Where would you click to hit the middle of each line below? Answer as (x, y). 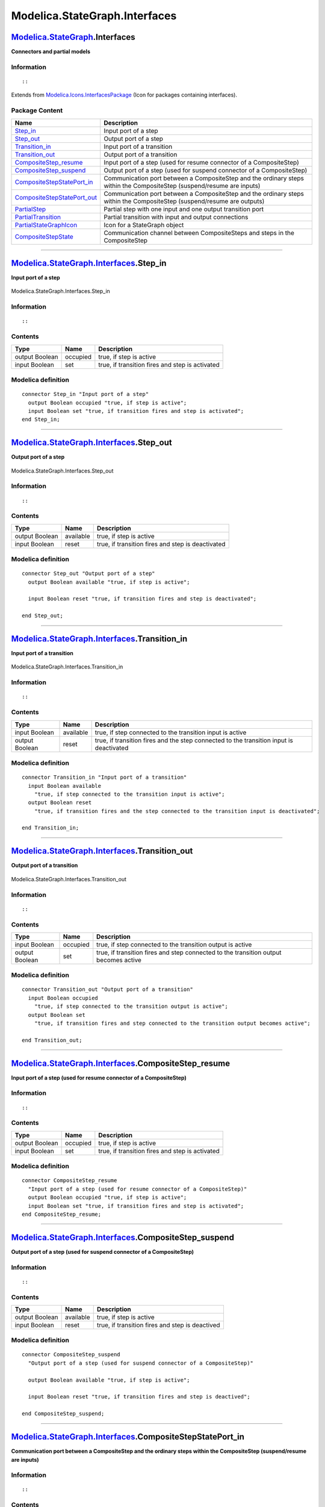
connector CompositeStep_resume (70, 1181)
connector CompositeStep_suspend (71, 1354)
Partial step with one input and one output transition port (184, 209)
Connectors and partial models (51, 52)
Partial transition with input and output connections (176, 217)
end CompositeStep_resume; (62, 1214)
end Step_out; (42, 616)
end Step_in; (41, 420)
